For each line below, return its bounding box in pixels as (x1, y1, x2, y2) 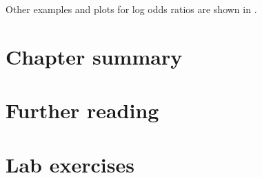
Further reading (6, 96, 159, 124)
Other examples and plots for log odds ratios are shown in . (6, 2, 257, 16)
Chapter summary (6, 42, 183, 70)
